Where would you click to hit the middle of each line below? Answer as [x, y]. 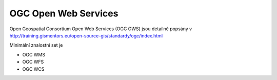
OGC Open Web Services [64, 13]
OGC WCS [33, 69]
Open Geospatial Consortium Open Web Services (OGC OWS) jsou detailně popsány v [101, 29]
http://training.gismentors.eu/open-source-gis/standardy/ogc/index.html [86, 35]
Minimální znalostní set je [36, 45]
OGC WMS [34, 54]
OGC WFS [33, 62]
